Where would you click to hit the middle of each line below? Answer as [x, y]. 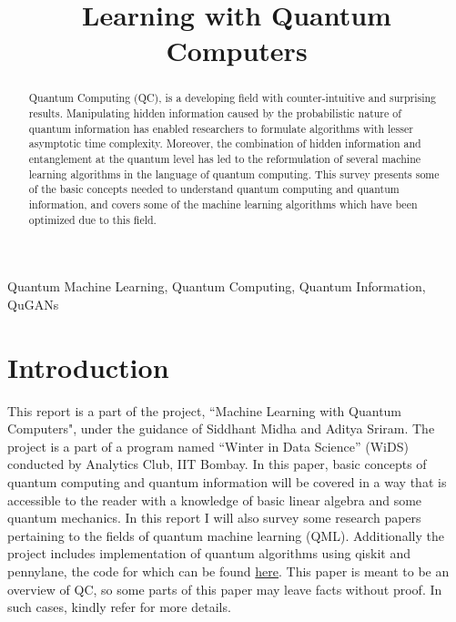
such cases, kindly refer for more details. [119, 607]
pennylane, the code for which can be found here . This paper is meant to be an [228, 571]
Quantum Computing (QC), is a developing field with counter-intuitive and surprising [233, 98]
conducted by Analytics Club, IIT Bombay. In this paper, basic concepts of [217, 464]
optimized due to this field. [92, 219]
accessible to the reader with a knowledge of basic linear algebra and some [215, 500]
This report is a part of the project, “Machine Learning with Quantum [205, 410]
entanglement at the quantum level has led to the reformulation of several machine [225, 158]
